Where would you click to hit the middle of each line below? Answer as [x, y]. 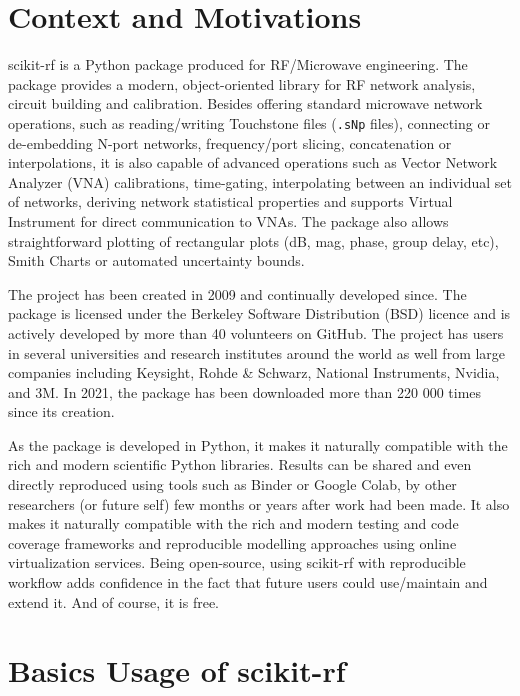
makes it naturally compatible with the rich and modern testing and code [233, 523]
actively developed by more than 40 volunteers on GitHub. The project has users [256, 332]
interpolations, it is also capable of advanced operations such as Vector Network [253, 162]
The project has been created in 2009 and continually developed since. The [237, 293]
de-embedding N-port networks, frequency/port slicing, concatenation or [230, 142]
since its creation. [61, 411]
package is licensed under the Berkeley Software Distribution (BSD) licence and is [259, 313]
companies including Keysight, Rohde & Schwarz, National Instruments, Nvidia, [254, 372]
